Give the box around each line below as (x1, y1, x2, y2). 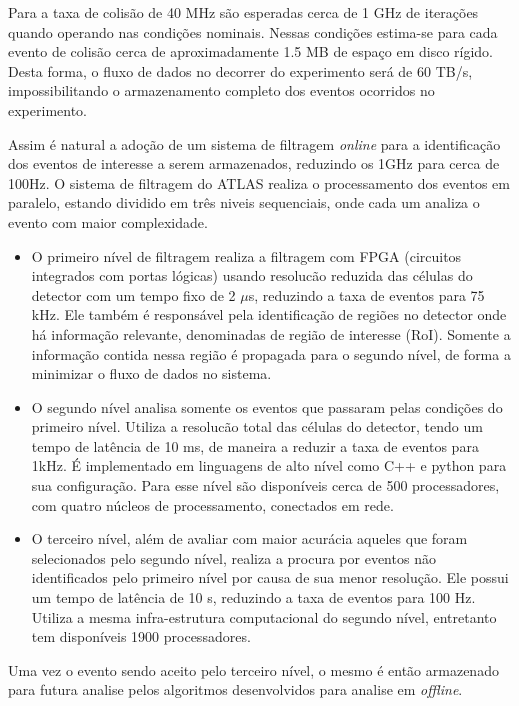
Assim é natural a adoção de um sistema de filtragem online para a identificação (8, 133, 501, 154)
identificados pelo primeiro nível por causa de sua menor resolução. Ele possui (31, 567, 509, 588)
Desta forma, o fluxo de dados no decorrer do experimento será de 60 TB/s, (8, 60, 473, 81)
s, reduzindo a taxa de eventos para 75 (248, 284, 485, 305)
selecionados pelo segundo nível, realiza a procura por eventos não (31, 547, 436, 568)
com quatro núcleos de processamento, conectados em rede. (31, 494, 394, 515)
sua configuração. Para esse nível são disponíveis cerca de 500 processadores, (31, 475, 500, 496)
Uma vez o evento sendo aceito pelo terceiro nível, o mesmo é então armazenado (8, 659, 499, 680)
